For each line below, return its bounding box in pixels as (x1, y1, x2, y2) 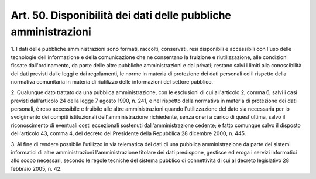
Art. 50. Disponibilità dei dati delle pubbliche (11, 9, 231, 22)
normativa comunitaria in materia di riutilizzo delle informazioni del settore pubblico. (11, 78, 214, 85)
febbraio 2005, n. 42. (11, 165, 62, 172)
